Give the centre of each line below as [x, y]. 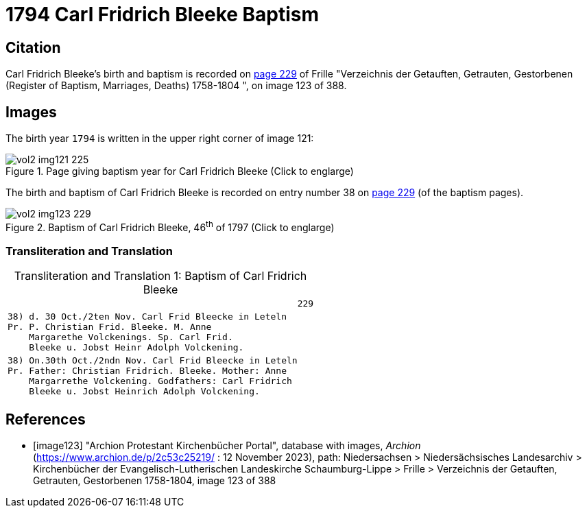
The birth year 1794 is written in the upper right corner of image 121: [160, 139]
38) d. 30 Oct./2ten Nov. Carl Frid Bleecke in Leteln [147, 317]
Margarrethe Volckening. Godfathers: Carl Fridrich [160, 381]
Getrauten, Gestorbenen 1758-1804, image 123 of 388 [155, 481]
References [46, 419]
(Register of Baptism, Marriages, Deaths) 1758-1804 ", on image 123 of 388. [176, 86]
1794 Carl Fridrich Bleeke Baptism [163, 14]
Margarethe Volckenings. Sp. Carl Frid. [131, 337]
